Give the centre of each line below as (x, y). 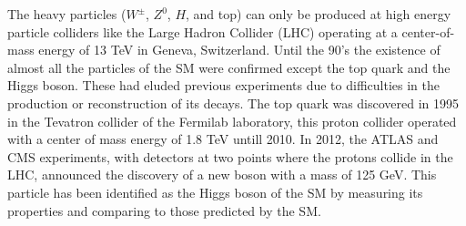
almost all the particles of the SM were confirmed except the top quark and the (229, 67)
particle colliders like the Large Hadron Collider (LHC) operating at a (203, 31)
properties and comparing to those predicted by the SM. (164, 210)
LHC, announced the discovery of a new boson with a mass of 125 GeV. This (222, 175)
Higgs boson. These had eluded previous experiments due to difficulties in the (223, 85)
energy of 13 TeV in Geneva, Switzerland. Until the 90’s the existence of (239, 50)
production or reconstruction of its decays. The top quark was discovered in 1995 (233, 103)
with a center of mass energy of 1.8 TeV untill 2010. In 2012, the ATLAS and (223, 139)
